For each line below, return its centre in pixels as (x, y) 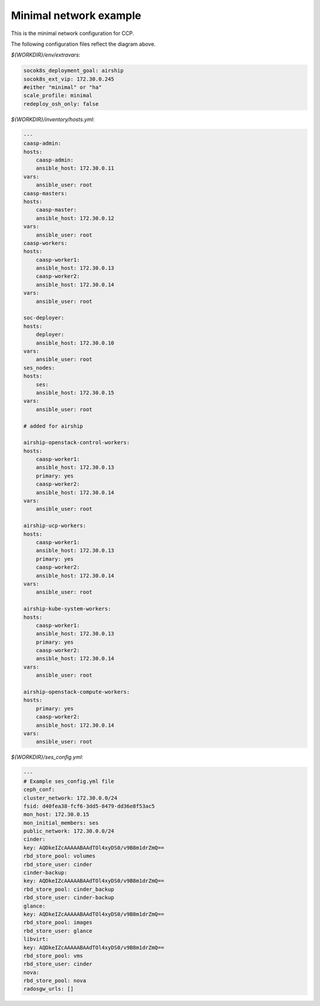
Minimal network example (76, 15)
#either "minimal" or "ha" (63, 87)
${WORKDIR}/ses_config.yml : (47, 757)
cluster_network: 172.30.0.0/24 (71, 798)
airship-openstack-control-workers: (77, 443)
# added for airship (53, 426)
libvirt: (36, 939)
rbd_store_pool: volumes (60, 856)
